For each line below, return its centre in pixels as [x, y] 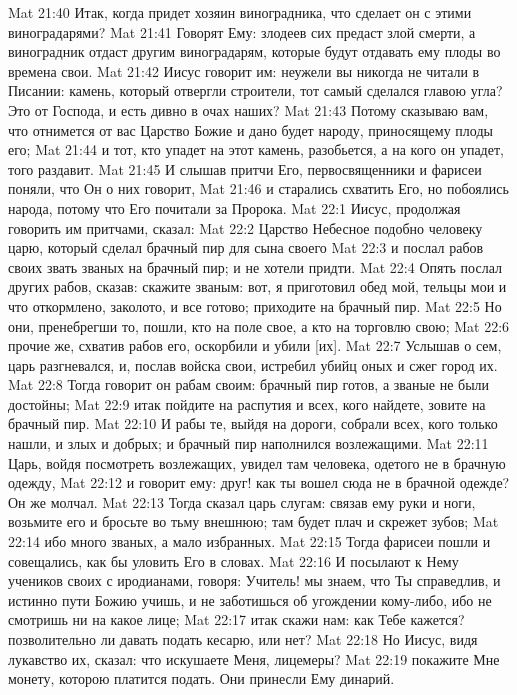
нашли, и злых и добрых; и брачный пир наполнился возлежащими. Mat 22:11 [248, 443]
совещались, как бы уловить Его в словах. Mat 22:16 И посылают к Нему [233, 560]
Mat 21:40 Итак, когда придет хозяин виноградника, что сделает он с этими [240, 12]
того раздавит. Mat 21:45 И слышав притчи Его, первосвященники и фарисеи [245, 168]
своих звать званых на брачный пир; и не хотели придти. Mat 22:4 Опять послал [255, 266]
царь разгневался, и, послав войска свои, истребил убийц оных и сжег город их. [253, 364]
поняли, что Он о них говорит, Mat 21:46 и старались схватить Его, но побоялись [258, 188]
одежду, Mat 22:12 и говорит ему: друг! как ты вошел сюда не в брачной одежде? [259, 482]
